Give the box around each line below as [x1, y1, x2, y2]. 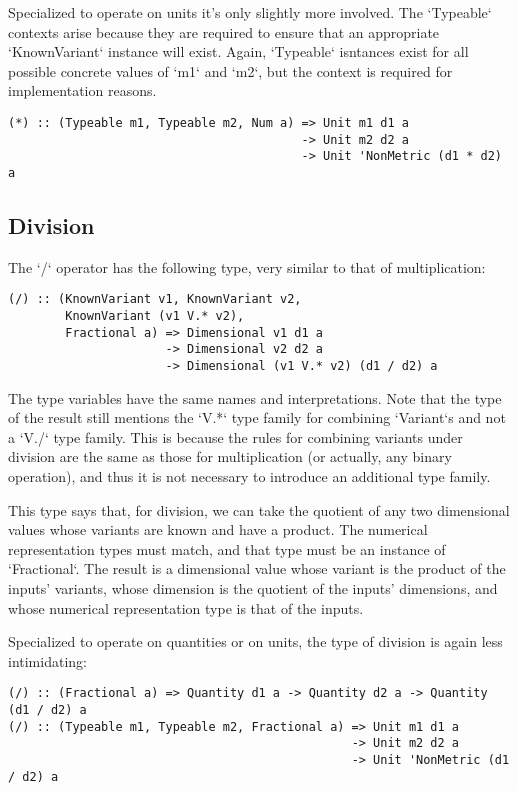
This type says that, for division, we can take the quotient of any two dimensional [8, 499, 510, 520]
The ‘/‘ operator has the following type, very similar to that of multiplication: [8, 256, 486, 277]
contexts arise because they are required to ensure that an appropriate [8, 21, 440, 42]
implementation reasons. [8, 80, 157, 101]
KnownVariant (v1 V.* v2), [65, 309, 245, 324]
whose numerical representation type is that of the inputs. [8, 597, 364, 618]
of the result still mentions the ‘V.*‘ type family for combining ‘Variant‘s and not [8, 407, 506, 428]
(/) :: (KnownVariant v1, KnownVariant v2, [8, 292, 302, 307]
